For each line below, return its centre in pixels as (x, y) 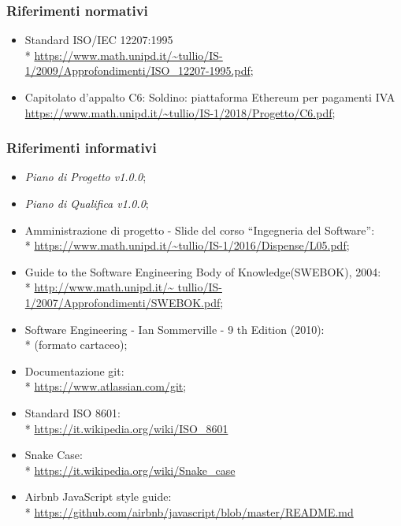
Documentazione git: (74, 370)
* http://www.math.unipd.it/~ (99, 287)
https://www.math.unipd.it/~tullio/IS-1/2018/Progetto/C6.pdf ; (180, 112)
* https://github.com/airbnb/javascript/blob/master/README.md (189, 511)
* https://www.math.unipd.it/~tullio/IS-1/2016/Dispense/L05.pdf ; (187, 245)
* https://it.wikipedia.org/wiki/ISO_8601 (126, 428)
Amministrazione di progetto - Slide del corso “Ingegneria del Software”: (200, 230)
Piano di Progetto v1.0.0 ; (85, 177)
